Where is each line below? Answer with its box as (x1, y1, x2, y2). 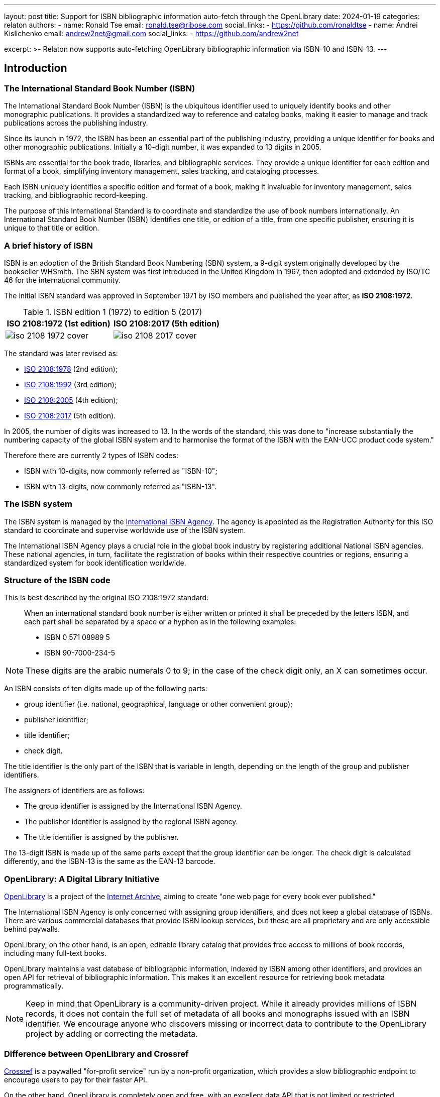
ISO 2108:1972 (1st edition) (7, 318, 111, 328)
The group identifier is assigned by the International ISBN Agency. (24, 802, 243, 811)
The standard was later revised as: (4, 349, 118, 358)
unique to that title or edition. (4, 224, 99, 233)
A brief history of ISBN (4, 240, 93, 251)
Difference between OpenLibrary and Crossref (4, 1048, 189, 1059)
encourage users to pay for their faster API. (4, 1075, 147, 1084)
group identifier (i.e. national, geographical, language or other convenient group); (24, 700, 293, 709)
